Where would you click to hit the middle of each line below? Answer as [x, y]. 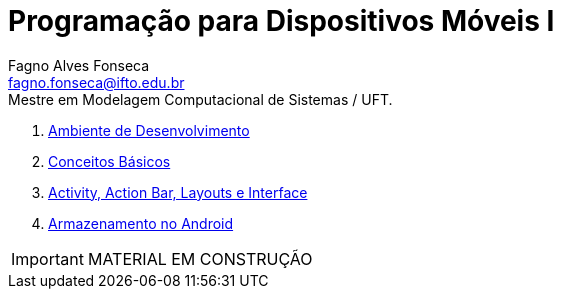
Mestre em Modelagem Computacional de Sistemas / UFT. [200, 99]
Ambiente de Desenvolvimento [149, 130]
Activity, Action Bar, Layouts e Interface [178, 192]
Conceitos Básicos [109, 161]
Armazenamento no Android [141, 223]
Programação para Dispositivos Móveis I [281, 21]
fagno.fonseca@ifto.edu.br [96, 82]
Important [47, 258]
